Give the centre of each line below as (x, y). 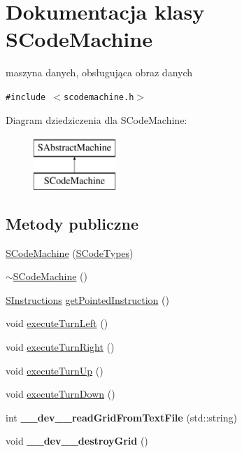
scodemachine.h (99, 97)
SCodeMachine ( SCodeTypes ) (70, 252)
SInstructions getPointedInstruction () (87, 299)
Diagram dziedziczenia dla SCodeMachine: (97, 119)
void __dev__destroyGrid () (77, 441)
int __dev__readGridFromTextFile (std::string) (121, 417)
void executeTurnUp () (55, 370)
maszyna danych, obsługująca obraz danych (99, 72)
